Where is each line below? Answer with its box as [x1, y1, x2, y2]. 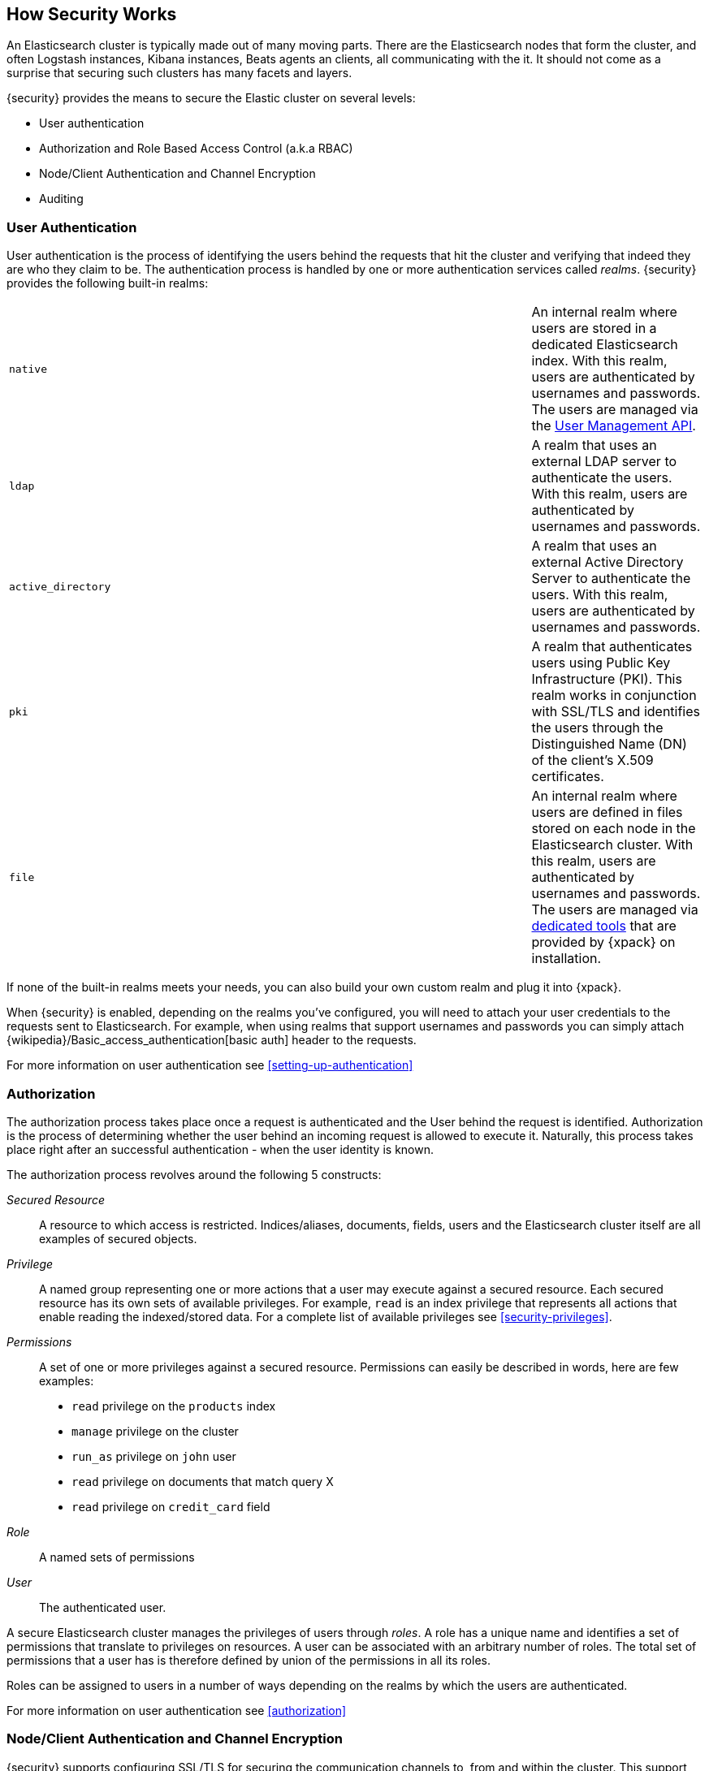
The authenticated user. [39, 1600, 166, 1614]
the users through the [531, 719, 664, 736]
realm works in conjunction [531, 687, 697, 704]
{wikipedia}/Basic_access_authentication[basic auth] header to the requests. [6, 1033, 417, 1047]
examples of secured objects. [39, 1231, 197, 1246]
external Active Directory [531, 554, 684, 571]
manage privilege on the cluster [71, 1423, 239, 1438]
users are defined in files [531, 804, 683, 821]
